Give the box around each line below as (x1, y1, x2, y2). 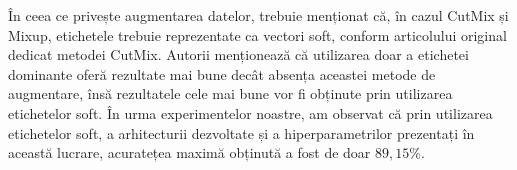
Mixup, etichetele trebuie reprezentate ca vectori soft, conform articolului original (8, 24, 507, 45)
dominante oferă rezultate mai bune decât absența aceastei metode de (8, 63, 436, 84)
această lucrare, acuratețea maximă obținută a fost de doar (8, 142, 371, 163)
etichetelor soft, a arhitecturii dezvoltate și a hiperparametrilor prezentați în (8, 122, 475, 143)
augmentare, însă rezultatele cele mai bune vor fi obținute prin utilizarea (8, 83, 453, 104)
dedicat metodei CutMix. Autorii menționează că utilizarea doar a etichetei (8, 44, 469, 65)
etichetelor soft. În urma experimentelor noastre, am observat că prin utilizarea (8, 102, 493, 123)
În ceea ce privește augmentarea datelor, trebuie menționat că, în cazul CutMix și (8, 5, 509, 25)
